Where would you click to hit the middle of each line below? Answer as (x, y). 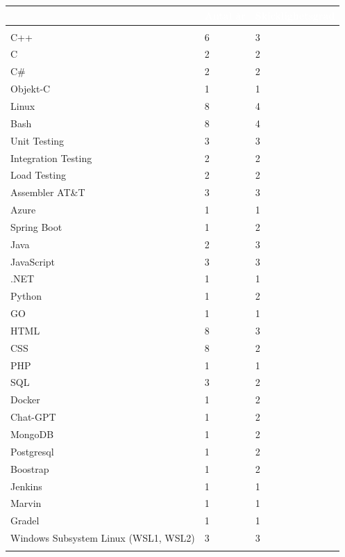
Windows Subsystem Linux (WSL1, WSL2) (103, 538)
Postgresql (32, 451)
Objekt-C (31, 89)
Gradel (25, 520)
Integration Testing (51, 158)
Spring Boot (36, 226)
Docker (25, 399)
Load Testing (38, 175)
